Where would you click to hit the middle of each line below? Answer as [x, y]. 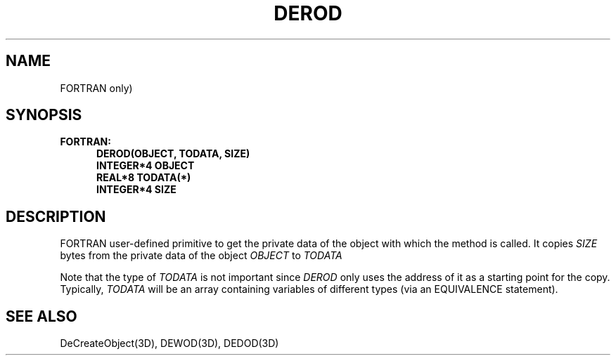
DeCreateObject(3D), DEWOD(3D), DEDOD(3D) [169, 343]
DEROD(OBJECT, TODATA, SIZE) [173, 154]
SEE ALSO [41, 316]
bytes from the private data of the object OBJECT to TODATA [201, 256]
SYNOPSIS [44, 115]
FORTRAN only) [96, 88]
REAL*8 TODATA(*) [144, 178]
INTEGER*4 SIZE [136, 190]
